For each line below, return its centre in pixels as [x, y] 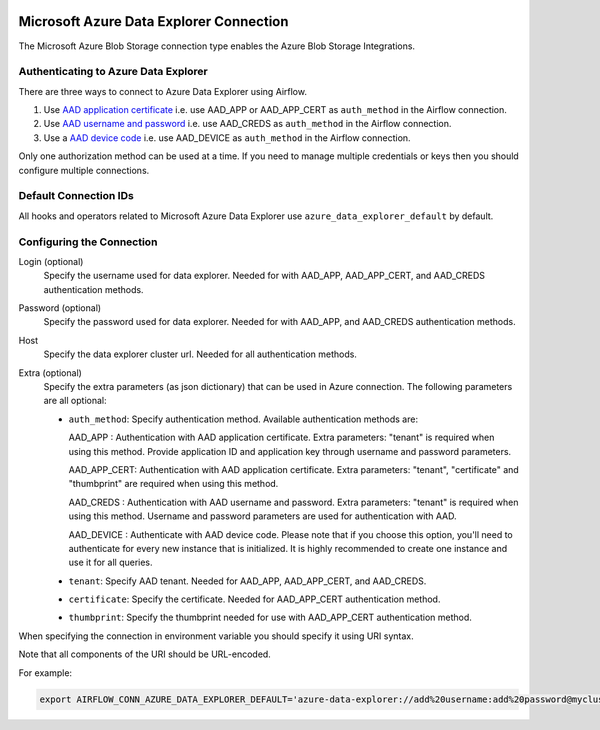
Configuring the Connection [88, 242]
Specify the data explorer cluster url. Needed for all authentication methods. [200, 354]
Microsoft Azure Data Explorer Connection [153, 21]
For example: [45, 672]
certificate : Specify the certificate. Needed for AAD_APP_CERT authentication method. [254, 599]
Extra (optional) [50, 372]
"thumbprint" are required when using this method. [173, 484]
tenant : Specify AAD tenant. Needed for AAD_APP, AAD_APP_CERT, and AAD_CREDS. [247, 581]
